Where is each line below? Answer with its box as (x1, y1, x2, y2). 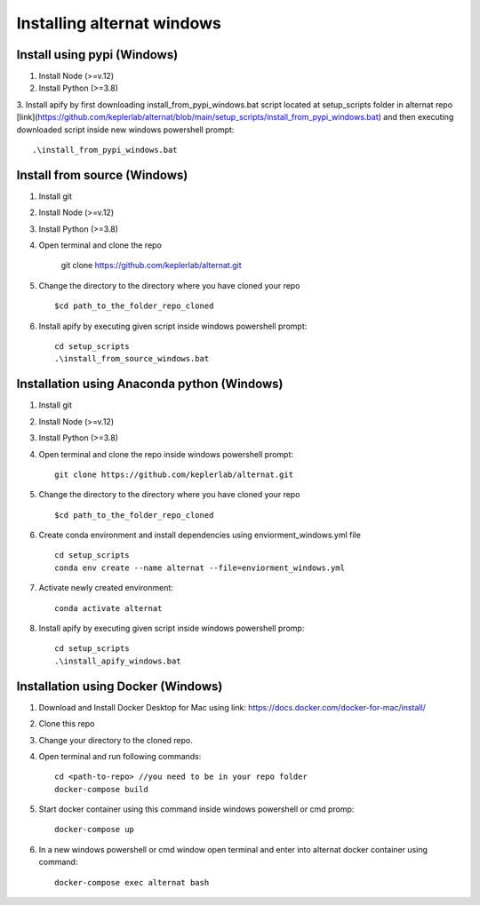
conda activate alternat (54, 603, 163, 613)
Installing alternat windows (16, 13, 221, 33)
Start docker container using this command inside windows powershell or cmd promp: (38, 804, 355, 814)
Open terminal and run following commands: (38, 750, 202, 761)
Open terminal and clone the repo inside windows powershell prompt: (38, 449, 293, 459)
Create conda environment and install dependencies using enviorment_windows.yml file (38, 529, 362, 541)
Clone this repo (38, 718, 95, 729)
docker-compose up (54, 824, 135, 835)
